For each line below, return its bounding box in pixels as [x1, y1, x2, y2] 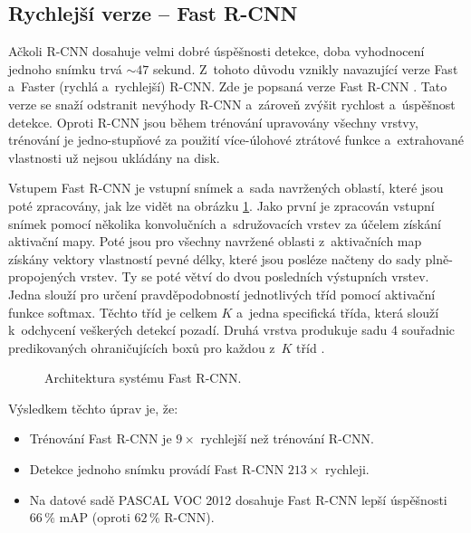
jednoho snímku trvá [8, 59, 122, 78]
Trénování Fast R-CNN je [29, 429, 172, 448]
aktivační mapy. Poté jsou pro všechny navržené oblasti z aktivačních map [8, 232, 422, 251]
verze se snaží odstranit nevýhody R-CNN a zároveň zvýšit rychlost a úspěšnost [8, 94, 456, 113]
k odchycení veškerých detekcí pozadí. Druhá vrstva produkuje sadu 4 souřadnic [8, 320, 456, 339]
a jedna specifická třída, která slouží [236, 302, 439, 321]
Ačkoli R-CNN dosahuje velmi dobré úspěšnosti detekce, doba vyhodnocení [8, 42, 425, 61]
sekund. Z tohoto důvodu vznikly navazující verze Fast [152, 59, 458, 78]
